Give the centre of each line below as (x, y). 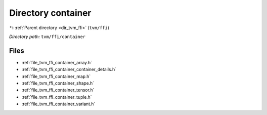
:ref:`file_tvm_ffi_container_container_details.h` (69, 70)
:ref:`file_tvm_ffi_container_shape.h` (58, 83)
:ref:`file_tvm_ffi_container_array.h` (57, 62)
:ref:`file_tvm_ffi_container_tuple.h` (57, 97)
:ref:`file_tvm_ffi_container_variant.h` (58, 104)
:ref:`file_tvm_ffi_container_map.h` (56, 76)
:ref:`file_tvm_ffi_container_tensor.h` (58, 90)
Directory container (50, 13)
